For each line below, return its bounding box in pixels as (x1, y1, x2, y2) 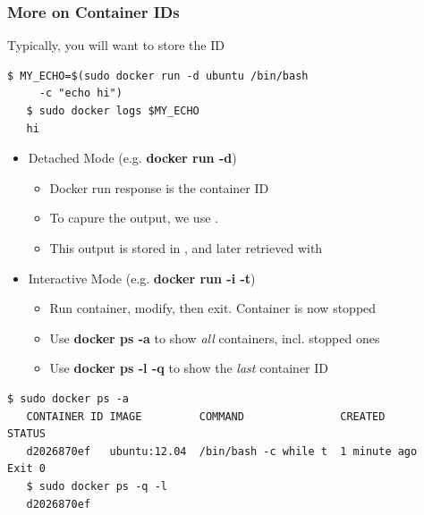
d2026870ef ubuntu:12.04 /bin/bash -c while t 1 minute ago (26, 444, 418, 458)
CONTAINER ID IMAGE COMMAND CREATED (26, 409, 386, 423)
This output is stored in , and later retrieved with (49, 238, 323, 257)
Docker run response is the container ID (49, 178, 269, 197)
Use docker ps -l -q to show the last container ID (49, 359, 328, 377)
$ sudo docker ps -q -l (26, 479, 167, 493)
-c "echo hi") (38, 87, 123, 100)
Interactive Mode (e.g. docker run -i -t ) (28, 268, 256, 287)
